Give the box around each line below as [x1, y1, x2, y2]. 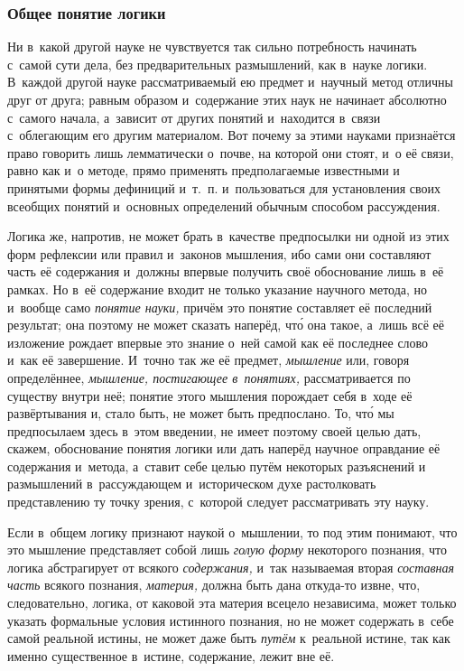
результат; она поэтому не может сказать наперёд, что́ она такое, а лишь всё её [7, 315, 445, 334]
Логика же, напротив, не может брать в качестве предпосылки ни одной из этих [7, 227, 450, 246]
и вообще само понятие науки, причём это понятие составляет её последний [7, 297, 432, 316]
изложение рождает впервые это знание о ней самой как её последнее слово [7, 332, 429, 351]
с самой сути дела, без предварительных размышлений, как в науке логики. [7, 54, 428, 73]
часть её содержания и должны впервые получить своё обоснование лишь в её [7, 262, 444, 281]
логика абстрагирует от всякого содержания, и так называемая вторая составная [7, 557, 455, 576]
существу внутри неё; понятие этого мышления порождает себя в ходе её [7, 386, 413, 405]
